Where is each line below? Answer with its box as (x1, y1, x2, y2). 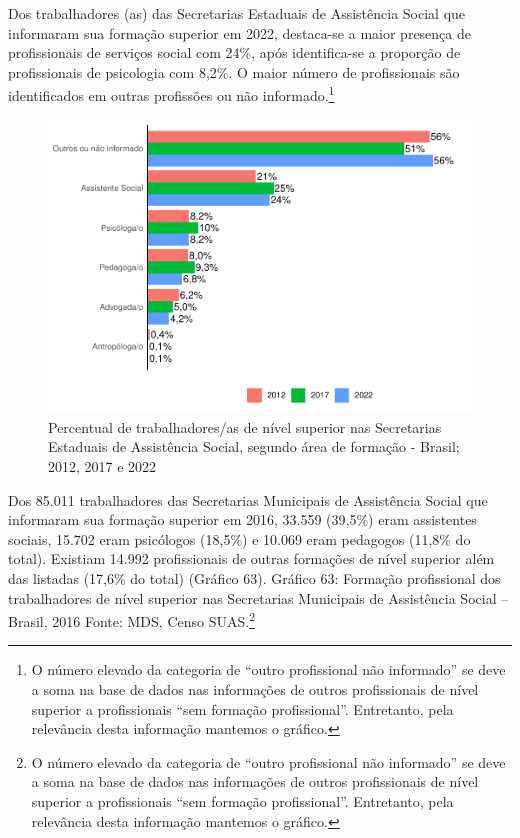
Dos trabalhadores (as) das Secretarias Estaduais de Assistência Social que (8, 3, 466, 23)
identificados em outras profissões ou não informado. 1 (8, 82, 335, 106)
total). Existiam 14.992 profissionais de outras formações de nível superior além (8, 548, 495, 569)
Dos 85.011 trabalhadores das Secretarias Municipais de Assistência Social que (8, 489, 488, 510)
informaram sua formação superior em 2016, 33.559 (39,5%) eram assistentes (8, 509, 477, 530)
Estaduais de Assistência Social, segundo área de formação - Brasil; (48, 436, 460, 457)
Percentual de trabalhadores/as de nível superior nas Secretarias (48, 416, 442, 437)
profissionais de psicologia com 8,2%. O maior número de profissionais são (8, 61, 460, 82)
